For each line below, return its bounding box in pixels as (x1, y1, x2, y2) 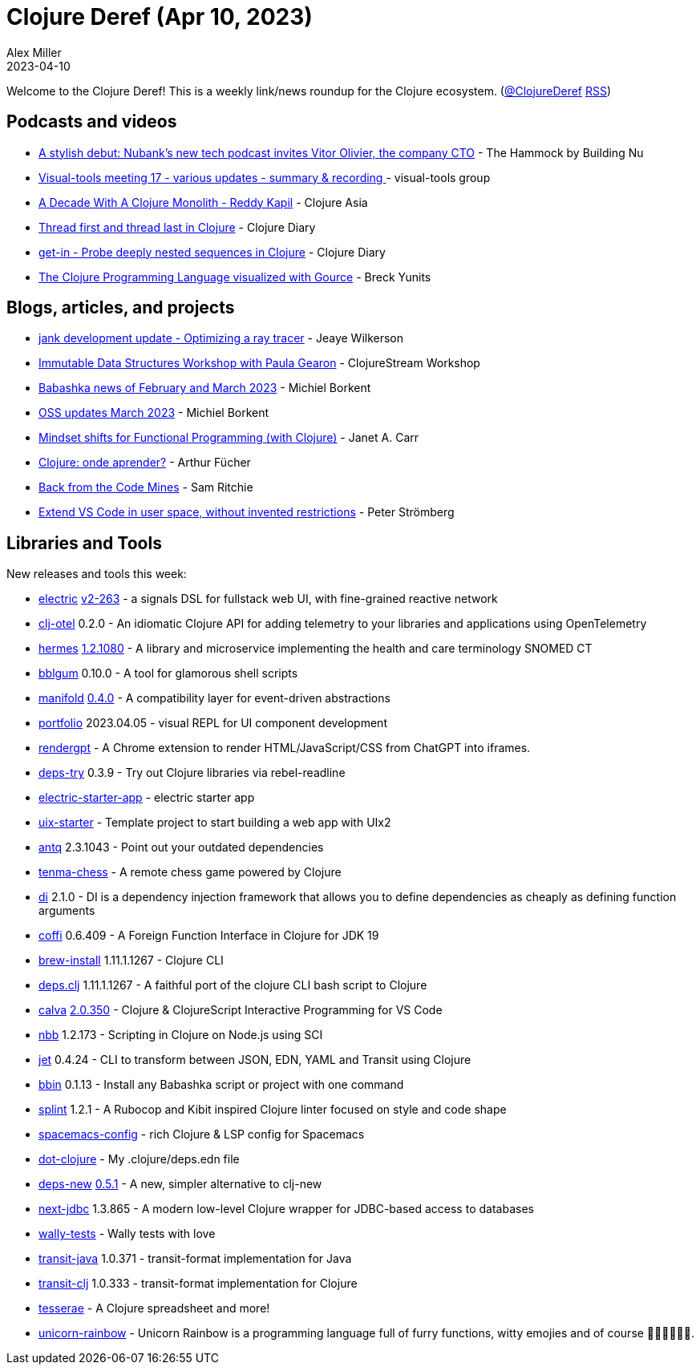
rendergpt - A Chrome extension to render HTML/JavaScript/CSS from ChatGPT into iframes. (38, 741, 531, 755)
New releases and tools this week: (6, 567, 187, 581)
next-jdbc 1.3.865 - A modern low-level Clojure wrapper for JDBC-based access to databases (38, 1202, 534, 1216)
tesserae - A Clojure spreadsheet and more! (38, 1301, 270, 1316)
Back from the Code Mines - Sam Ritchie (38, 480, 253, 495)
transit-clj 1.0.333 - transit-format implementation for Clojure (38, 1276, 358, 1291)
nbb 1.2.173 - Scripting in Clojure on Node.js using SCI (38, 1028, 323, 1042)
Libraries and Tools (6, 532, 162, 553)
